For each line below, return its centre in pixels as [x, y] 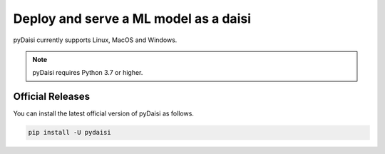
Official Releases [52, 97]
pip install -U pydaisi [70, 133]
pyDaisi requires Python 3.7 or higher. [88, 73]
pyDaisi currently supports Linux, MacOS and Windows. [95, 40]
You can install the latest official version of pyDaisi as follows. [103, 113]
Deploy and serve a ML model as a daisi [132, 19]
